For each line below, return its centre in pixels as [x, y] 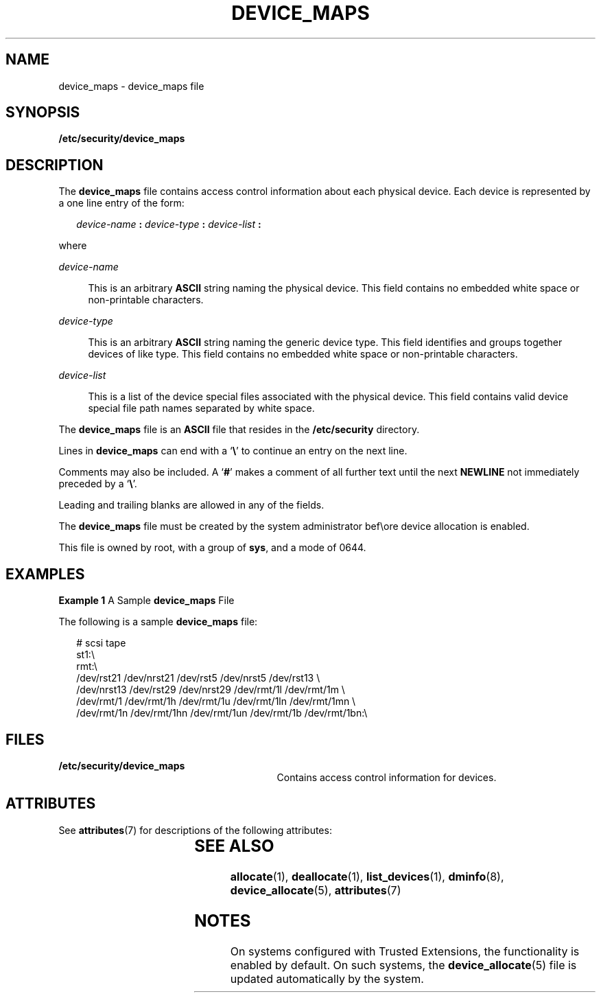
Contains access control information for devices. [387, 777]
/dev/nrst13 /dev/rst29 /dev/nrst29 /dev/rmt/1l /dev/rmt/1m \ [211, 690]
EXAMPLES [45, 574]
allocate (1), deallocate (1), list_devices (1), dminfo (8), [367, 876]
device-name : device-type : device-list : [169, 224]
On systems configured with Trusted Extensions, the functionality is [405, 951]
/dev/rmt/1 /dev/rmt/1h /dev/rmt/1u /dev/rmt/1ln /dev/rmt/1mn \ [216, 701]
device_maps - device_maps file [131, 86]
